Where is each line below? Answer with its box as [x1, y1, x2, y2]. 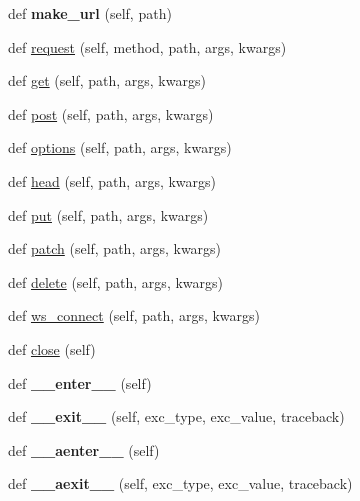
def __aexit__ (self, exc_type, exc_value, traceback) [8, 473, 353, 494]
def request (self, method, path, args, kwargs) [8, 36, 287, 57]
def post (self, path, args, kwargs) [8, 103, 214, 124]
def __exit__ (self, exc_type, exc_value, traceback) [8, 406, 345, 427]
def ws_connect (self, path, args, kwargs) [8, 305, 261, 326]
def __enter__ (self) [8, 372, 152, 393]
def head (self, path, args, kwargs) [8, 170, 217, 191]
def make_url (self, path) [8, 3, 172, 23]
